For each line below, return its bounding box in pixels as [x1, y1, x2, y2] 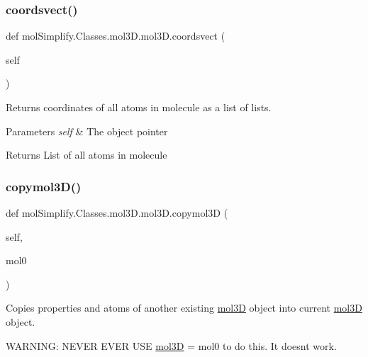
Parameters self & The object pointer [6, 123, 168, 138]
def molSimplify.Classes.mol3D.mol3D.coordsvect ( [6, 28, 225, 43]
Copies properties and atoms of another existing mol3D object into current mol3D [6, 300, 362, 315]
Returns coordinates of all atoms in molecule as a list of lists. [6, 100, 272, 114]
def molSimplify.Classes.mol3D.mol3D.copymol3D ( [6, 205, 228, 220]
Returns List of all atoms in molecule [6, 147, 167, 162]
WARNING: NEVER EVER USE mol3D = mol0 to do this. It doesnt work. [6, 338, 337, 353]
